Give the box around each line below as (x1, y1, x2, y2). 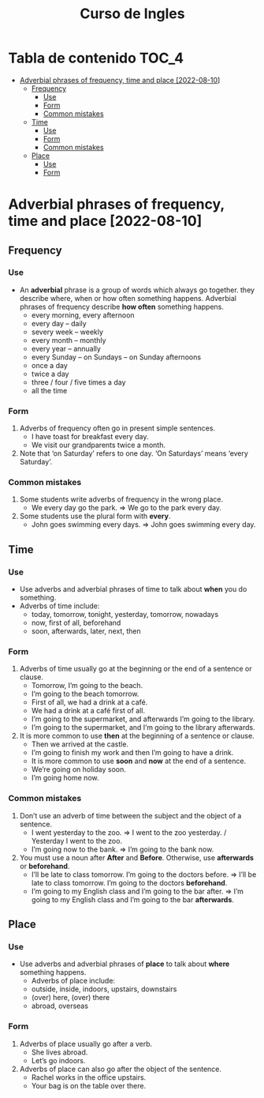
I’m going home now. (31, 773, 99, 783)
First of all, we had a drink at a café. (31, 698, 148, 707)
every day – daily (31, 318, 87, 328)
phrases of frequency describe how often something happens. (19, 302, 225, 311)
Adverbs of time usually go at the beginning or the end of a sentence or (19, 664, 252, 674)
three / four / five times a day (31, 377, 126, 387)
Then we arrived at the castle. (31, 739, 128, 749)
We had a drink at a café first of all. (31, 706, 146, 716)
